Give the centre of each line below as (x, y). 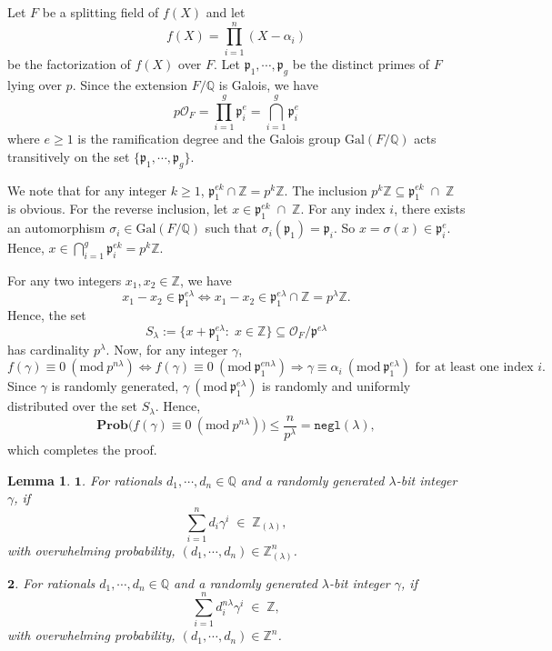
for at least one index (474, 368)
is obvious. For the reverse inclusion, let (118, 209)
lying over (35, 84)
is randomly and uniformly (336, 386)
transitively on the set (69, 156)
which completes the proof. (82, 450)
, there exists (430, 209)
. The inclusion (326, 190)
